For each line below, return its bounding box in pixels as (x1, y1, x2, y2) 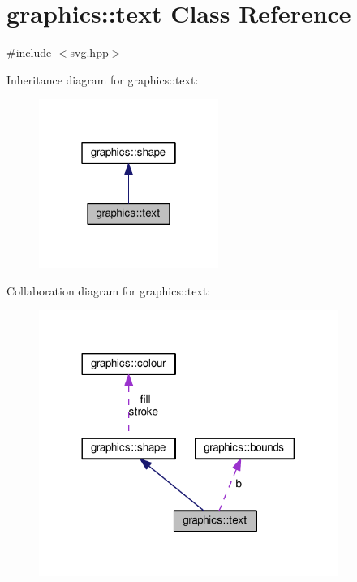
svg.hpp (70, 44, 109, 61)
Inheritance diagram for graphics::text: (6, 71, 199, 88)
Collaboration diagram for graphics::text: (6, 282, 211, 299)
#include (6, 44, 52, 61)
